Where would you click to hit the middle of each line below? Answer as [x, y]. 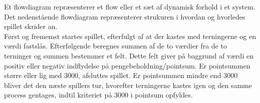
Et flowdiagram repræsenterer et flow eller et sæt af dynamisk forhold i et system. [130, 6]
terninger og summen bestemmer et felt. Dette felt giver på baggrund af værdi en [129, 55]
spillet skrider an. [31, 26]
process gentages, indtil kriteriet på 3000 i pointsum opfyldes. [98, 95]
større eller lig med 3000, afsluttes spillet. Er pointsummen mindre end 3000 [121, 75]
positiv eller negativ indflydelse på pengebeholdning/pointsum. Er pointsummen [127, 65]
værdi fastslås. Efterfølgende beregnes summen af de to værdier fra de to [115, 46]
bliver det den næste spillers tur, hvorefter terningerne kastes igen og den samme [128, 85]
